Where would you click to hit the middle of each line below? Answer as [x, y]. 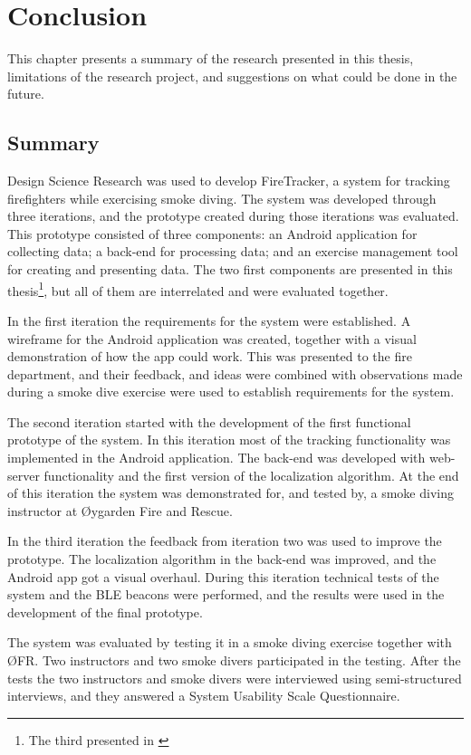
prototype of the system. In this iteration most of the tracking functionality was [229, 440]
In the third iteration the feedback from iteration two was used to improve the [225, 541]
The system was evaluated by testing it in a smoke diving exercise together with [230, 642]
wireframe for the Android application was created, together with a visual [212, 338]
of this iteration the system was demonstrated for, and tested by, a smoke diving [231, 493]
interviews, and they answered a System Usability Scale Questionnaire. [204, 696]
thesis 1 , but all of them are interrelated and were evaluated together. [198, 289]
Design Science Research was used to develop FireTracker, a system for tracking [229, 181]
